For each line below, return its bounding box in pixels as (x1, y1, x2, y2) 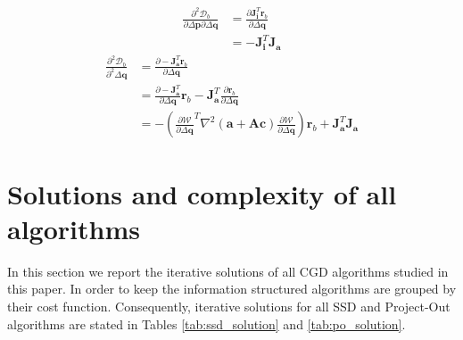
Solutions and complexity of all (7, 175, 397, 211)
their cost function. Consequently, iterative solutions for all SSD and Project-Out (7, 296, 451, 315)
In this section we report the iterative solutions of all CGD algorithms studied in (7, 261, 449, 280)
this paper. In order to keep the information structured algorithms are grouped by (7, 279, 457, 298)
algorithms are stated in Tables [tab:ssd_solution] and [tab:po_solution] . (7, 314, 406, 333)
